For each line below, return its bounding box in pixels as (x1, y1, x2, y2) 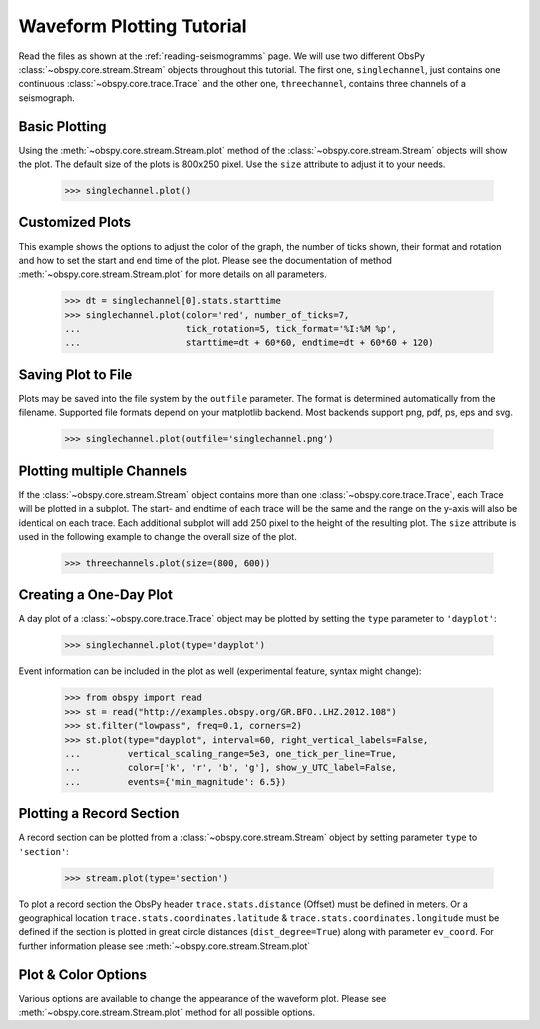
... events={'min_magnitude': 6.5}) (64, 776, 287, 787)
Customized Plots (18, 214, 132, 231)
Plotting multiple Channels (18, 462, 188, 479)
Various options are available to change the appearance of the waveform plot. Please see (18, 992, 387, 1004)
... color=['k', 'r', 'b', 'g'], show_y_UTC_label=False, (64, 762, 397, 774)
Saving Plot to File (18, 366, 133, 383)
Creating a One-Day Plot (18, 586, 174, 604)
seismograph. (18, 91, 75, 104)
